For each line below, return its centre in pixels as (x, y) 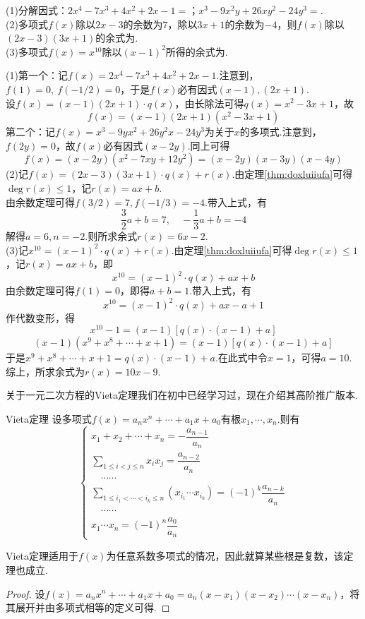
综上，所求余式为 (45, 371)
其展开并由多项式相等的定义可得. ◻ (88, 607)
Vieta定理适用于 (42, 556)
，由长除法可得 (209, 103)
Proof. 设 (25, 593)
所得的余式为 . (197, 51)
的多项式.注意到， (281, 132)
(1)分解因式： (37, 10)
